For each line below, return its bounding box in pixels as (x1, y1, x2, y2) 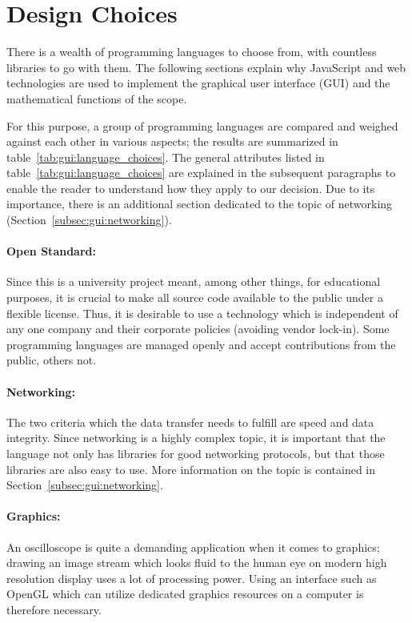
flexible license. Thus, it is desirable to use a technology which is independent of (6, 304, 398, 321)
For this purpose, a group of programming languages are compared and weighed (6, 117, 398, 134)
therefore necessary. (6, 601, 102, 617)
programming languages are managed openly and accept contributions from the (6, 336, 396, 352)
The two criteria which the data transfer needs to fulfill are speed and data (6, 413, 374, 430)
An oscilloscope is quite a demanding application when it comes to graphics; (6, 538, 380, 555)
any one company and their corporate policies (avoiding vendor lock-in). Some (6, 320, 390, 337)
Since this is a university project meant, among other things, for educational (6, 273, 381, 290)
